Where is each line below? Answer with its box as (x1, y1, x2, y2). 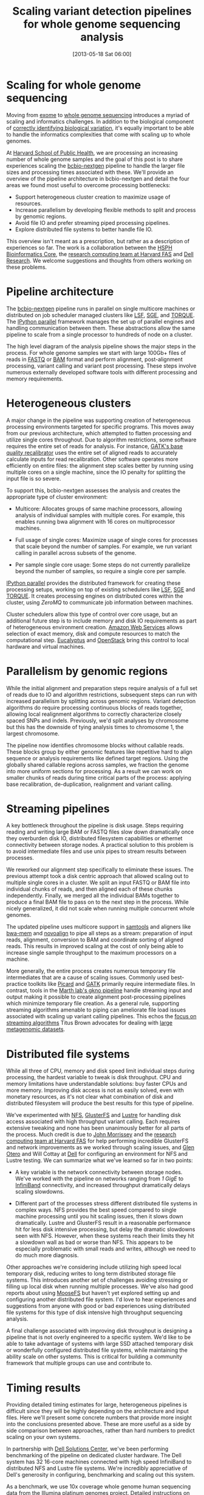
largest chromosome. (6, 730, 59, 737)
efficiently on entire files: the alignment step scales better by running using (6, 462, 194, 469)
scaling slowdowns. (15, 1188, 65, 1196)
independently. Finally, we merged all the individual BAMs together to (6, 892, 180, 899)
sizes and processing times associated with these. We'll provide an (6, 168, 174, 176)
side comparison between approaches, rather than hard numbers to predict (6, 1427, 195, 1434)
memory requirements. (6, 375, 64, 382)
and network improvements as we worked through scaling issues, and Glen (6, 1144, 195, 1151)
